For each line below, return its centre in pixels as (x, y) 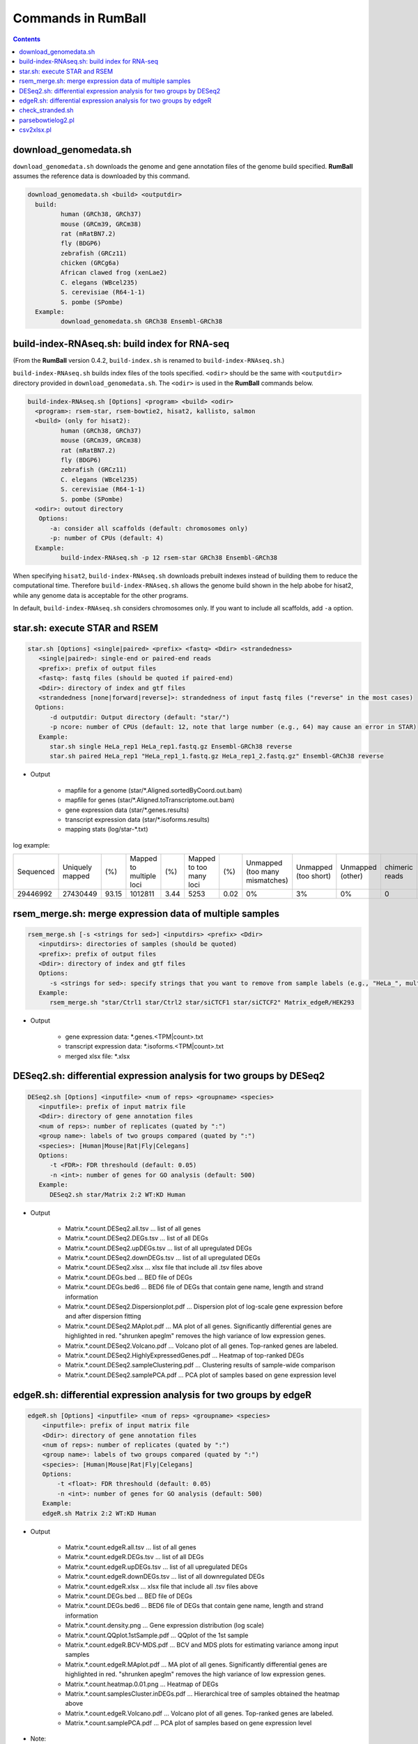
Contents (27, 39)
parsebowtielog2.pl (47, 120)
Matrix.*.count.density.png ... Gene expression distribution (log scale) (165, 1625)
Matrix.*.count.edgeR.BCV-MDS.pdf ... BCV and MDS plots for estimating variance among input (202, 1645)
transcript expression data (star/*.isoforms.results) (138, 819)
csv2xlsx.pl (35, 130)
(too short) (313, 876)
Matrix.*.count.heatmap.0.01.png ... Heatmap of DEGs (142, 1684)
